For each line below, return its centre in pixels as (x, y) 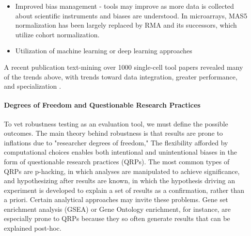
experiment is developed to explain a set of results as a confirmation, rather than (124, 190)
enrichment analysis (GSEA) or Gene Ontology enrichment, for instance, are (117, 209)
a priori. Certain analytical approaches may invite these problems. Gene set (116, 199)
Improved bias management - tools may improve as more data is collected (125, 6)
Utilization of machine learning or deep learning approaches (104, 51)
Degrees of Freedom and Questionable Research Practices (102, 105)
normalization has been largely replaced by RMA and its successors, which (126, 25)
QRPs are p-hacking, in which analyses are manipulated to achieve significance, (122, 171)
